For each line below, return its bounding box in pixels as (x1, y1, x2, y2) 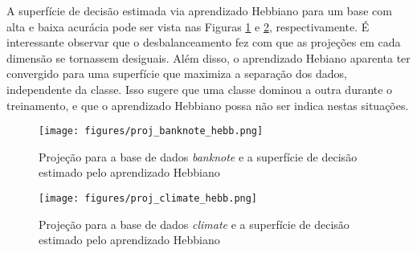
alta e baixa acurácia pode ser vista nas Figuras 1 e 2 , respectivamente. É (6, 18, 370, 35)
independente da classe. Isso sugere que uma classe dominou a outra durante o (6, 80, 393, 97)
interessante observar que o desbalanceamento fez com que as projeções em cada (6, 34, 401, 51)
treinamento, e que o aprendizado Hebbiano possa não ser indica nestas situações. (6, 96, 409, 113)
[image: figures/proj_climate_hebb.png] (39, 193, 258, 204)
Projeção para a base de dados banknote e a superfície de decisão (39, 148, 358, 165)
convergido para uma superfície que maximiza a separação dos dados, (6, 65, 347, 82)
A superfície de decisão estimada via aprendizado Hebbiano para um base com (6, 2, 392, 18)
